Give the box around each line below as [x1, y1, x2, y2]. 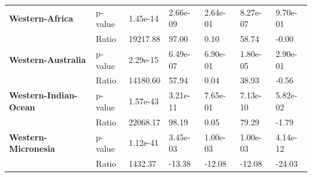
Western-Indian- [9, 89, 78, 101]
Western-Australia [9, 53, 86, 65]
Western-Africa [9, 11, 73, 24]
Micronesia [9, 142, 55, 155]
